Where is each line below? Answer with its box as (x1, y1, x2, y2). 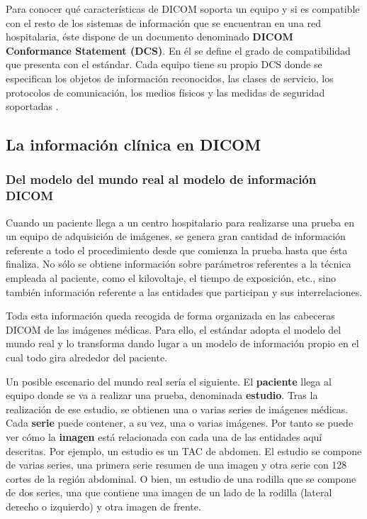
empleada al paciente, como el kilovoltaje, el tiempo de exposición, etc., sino (6, 271, 337, 285)
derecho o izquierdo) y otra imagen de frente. (6, 498, 201, 513)
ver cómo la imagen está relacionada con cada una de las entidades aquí (6, 429, 322, 444)
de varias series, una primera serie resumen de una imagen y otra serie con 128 (6, 457, 347, 472)
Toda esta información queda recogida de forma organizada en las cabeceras (6, 308, 335, 323)
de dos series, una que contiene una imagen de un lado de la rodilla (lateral (6, 485, 332, 500)
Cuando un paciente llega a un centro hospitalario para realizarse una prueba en (6, 214, 354, 229)
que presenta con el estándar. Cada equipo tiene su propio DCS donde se (6, 57, 322, 72)
